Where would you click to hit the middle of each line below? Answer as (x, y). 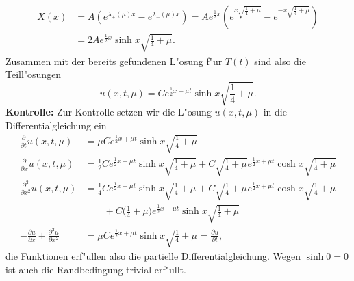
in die (275, 112)
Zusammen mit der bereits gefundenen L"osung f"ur (114, 61)
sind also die (280, 61)
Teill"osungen (34, 74)
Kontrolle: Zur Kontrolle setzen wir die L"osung (109, 112)
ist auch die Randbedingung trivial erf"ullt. (96, 269)
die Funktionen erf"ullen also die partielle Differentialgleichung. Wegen (153, 255)
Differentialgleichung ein (56, 125)
